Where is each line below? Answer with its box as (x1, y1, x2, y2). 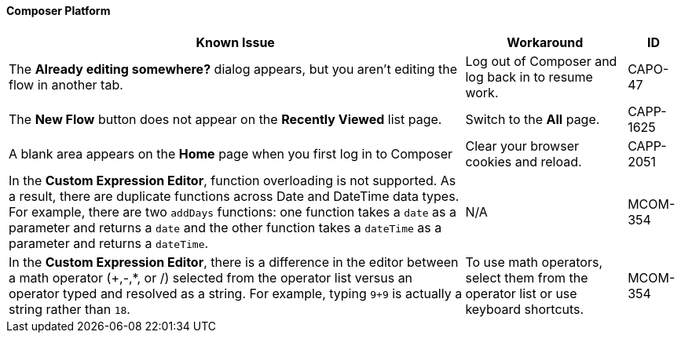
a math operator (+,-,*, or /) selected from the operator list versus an (9, 269, 413, 286)
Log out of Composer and (465, 53, 617, 69)
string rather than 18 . (9, 301, 130, 317)
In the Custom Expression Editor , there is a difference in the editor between (9, 253, 459, 270)
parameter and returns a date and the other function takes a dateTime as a (9, 219, 442, 235)
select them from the (465, 269, 588, 286)
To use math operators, (465, 253, 603, 270)
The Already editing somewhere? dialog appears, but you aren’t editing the (9, 60, 458, 77)
